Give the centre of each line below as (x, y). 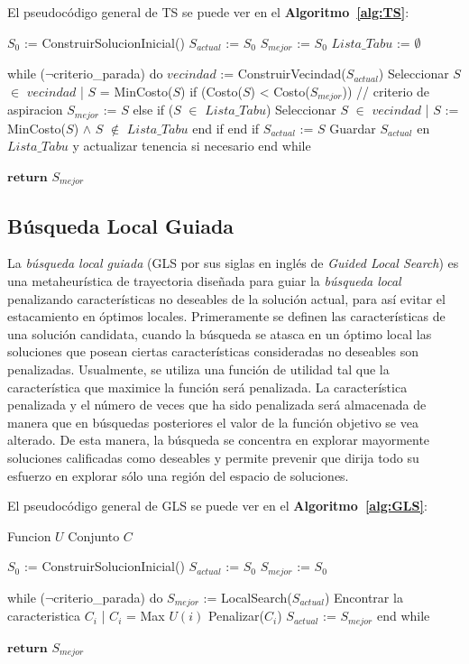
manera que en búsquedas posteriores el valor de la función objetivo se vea (213, 422)
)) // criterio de (386, 91)
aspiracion (35, 110)
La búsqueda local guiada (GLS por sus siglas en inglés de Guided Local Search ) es (233, 263)
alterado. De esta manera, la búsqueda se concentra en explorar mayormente (219, 440)
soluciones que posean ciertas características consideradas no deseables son (213, 351)
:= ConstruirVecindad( (283, 74)
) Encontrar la (363, 597)
